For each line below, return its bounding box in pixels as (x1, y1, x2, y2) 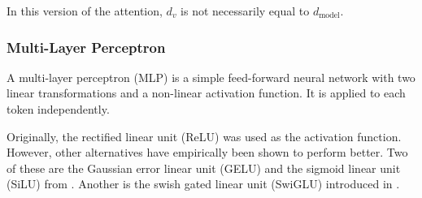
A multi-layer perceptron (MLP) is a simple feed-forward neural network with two (7, 68, 415, 85)
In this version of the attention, (7, 2, 163, 19)
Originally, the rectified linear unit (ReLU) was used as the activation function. (7, 127, 402, 144)
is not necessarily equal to (181, 2, 310, 19)
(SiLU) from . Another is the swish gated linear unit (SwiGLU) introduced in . (7, 175, 400, 192)
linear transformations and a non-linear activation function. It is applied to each (7, 84, 406, 101)
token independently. (7, 101, 110, 117)
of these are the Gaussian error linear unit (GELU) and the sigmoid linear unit (7, 159, 401, 176)
